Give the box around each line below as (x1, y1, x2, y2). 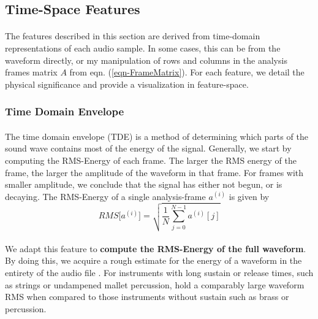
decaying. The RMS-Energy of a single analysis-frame (5, 190, 206, 202)
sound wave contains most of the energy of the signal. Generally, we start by (5, 142, 292, 155)
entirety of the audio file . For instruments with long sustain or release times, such (5, 266, 314, 279)
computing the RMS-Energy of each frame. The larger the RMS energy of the (5, 153, 297, 166)
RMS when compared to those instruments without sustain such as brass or (5, 290, 289, 303)
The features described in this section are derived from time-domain (5, 29, 260, 42)
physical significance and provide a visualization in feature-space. (5, 77, 249, 90)
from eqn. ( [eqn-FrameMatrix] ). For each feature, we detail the (69, 66, 305, 79)
